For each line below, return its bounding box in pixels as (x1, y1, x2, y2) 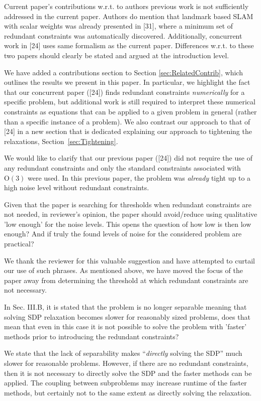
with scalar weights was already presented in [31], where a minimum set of (4, 21, 233, 31)
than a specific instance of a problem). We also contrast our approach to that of (4, 116, 250, 126)
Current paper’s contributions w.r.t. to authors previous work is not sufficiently (4, 1, 249, 11)
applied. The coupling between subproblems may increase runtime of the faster (4, 377, 247, 388)
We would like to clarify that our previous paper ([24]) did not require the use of (4, 153, 252, 163)
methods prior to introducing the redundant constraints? (4, 331, 179, 341)
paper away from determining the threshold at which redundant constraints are (4, 275, 248, 285)
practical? (4, 238, 34, 249)
